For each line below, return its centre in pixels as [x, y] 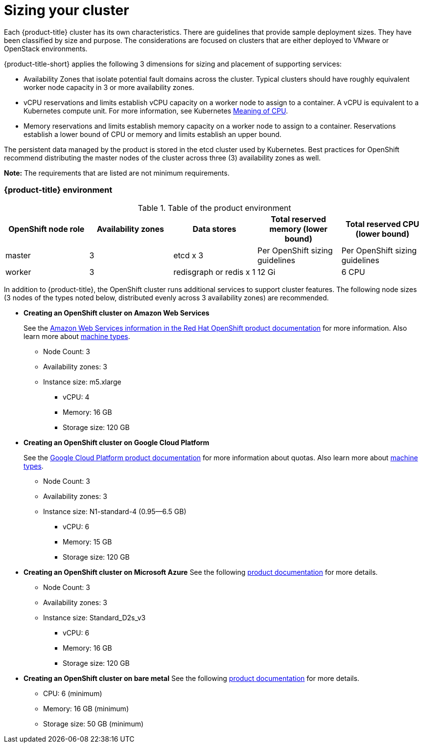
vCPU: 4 [76, 397]
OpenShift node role [47, 229]
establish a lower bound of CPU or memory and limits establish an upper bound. [153, 134]
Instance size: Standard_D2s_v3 [94, 617]
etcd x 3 [188, 255]
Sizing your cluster [67, 10]
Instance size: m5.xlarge [82, 382]
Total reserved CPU [383, 224]
